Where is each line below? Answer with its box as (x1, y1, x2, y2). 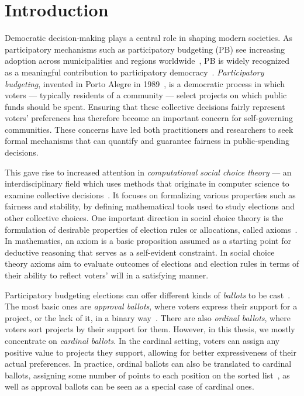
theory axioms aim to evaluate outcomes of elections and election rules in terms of (5, 257, 299, 270)
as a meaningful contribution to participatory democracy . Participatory (5, 66, 264, 78)
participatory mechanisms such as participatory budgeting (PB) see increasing (5, 43, 285, 55)
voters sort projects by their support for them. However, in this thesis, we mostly (5, 323, 295, 335)
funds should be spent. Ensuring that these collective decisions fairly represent (5, 100, 285, 112)
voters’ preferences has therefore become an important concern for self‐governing (5, 112, 293, 124)
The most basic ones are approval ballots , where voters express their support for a (5, 300, 298, 312)
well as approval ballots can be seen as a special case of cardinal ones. (5, 380, 254, 392)
